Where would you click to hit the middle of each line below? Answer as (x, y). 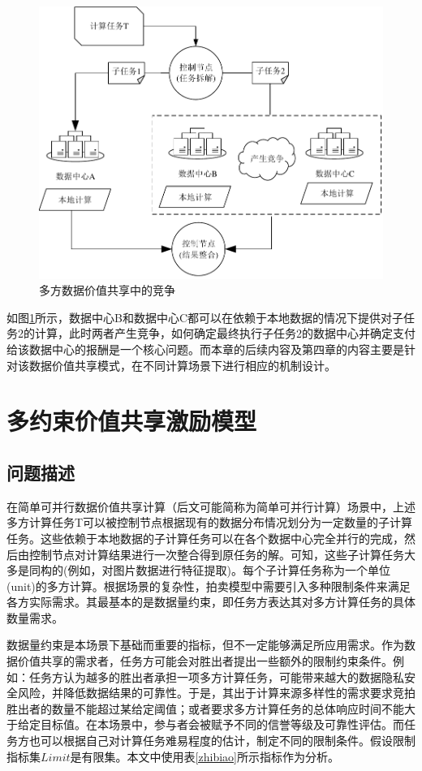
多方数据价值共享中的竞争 (107, 290)
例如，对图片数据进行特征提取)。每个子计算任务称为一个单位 (229, 570)
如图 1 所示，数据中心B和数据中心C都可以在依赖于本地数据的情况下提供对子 (205, 317)
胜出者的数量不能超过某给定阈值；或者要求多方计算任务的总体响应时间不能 (205, 708)
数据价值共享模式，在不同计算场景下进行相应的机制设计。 (182, 365)
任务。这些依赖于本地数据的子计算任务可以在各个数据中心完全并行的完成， (205, 538)
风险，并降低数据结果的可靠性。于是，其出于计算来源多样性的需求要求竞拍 (216, 693)
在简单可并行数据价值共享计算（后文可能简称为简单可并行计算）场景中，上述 (211, 506)
